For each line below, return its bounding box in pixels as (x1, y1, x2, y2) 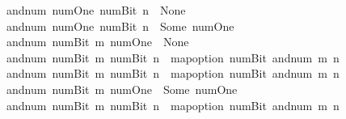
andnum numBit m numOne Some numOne (6, 80, 238, 97)
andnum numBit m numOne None (6, 33, 189, 50)
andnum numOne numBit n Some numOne (6, 17, 234, 34)
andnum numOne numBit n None (6, 2, 186, 18)
